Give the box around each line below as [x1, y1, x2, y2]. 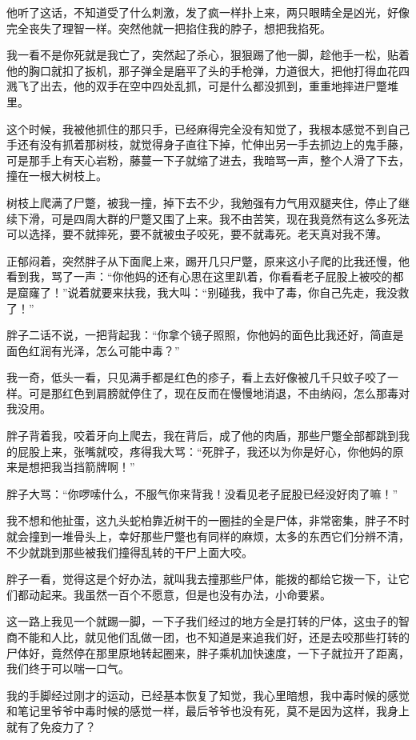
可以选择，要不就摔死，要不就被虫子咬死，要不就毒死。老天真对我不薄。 [6, 226, 387, 242]
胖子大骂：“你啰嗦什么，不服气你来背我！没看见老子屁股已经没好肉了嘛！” [6, 485, 398, 502]
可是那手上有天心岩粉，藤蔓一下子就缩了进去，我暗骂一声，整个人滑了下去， [6, 151, 410, 168]
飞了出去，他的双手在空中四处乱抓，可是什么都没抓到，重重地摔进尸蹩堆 [17, 78, 398, 94]
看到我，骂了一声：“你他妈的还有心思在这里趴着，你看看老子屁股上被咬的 [6, 268, 393, 285]
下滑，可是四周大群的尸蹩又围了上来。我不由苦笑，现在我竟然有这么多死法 [17, 210, 410, 226]
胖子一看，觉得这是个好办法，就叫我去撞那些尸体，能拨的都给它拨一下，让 [6, 570, 398, 587]
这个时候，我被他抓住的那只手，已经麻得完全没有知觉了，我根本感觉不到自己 [6, 120, 410, 137]
